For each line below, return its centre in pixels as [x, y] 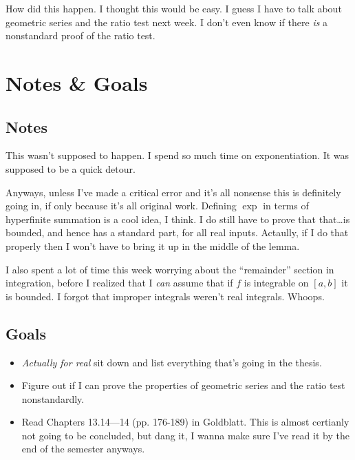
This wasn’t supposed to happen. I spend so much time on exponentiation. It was [177, 155]
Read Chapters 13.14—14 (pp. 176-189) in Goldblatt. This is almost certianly [185, 422]
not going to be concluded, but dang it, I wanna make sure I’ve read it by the [185, 435]
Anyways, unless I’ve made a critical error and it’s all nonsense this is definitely [173, 192]
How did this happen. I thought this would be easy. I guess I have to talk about [174, 8]
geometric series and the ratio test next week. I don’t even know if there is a [167, 22]
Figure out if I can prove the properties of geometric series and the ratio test [183, 385]
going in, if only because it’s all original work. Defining [121, 206]
